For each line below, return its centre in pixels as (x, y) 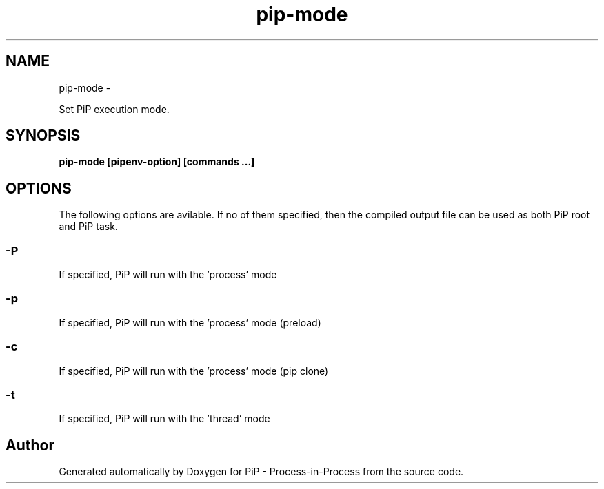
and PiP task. (88, 227)
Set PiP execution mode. (114, 109)
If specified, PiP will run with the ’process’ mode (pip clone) (194, 371)
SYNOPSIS (43, 136)
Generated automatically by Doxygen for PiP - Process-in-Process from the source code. (261, 472)
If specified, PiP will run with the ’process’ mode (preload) (190, 322)
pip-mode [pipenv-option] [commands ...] (157, 162)
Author (30, 445)
